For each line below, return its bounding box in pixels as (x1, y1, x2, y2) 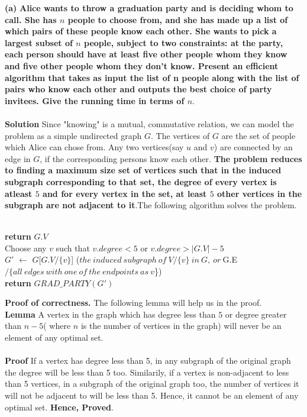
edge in (5, 152, 31, 164)
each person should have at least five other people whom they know (5, 48, 287, 60)
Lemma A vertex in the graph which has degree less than (5, 308, 216, 320)
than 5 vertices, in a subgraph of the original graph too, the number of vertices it (5, 377, 299, 390)
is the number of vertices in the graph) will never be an (80, 319, 282, 332)
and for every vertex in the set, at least (43, 187, 207, 199)
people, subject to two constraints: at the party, (84, 36, 283, 49)
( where (43, 319, 71, 332)
